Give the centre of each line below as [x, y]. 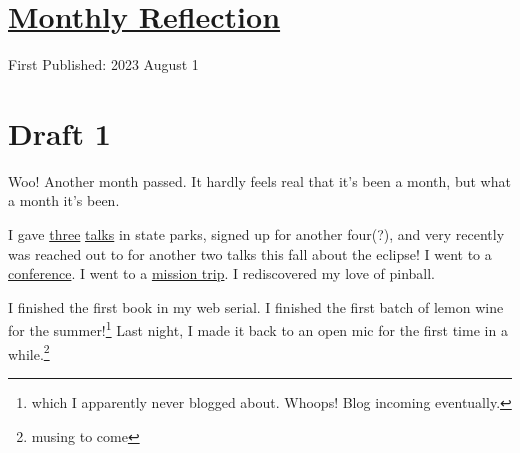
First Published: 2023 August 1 [103, 64]
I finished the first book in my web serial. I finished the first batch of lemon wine [256, 306]
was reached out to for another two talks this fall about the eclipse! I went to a [250, 253]
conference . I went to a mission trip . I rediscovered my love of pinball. [221, 273]
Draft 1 [59, 132]
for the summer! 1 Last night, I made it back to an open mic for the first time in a [258, 329]
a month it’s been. [64, 200]
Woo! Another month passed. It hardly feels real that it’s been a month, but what [259, 180]
